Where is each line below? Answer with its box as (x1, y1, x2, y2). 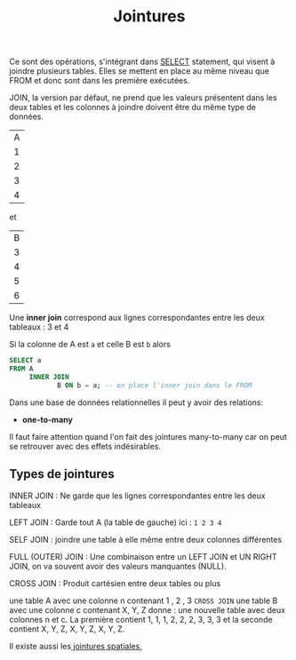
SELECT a (9, 356, 42, 365)
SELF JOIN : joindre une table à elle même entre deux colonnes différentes (9, 534, 283, 545)
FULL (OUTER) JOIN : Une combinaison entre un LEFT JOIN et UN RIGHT (9, 551, 277, 561)
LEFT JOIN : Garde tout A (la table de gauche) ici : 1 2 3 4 (9, 517, 222, 528)
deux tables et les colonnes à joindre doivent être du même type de (9, 102, 256, 113)
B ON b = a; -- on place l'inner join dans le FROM (56, 380, 252, 390)
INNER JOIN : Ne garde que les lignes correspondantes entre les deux (9, 490, 266, 501)
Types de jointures (9, 466, 115, 481)
